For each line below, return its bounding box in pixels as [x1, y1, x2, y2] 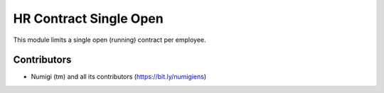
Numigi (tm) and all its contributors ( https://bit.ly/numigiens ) [31, 72, 207, 81]
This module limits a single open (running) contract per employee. [13, 35, 206, 44]
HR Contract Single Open [13, 11, 164, 26]
